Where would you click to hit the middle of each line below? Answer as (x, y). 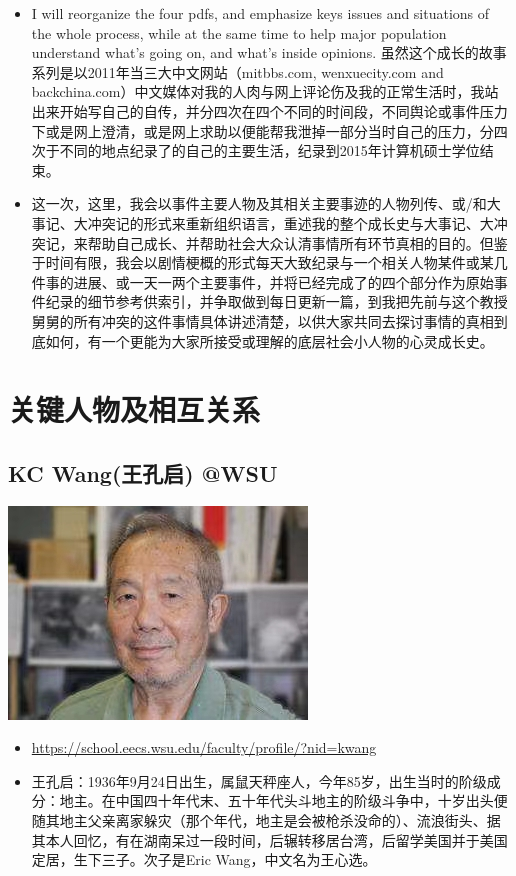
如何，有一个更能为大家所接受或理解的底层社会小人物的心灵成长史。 (269, 340)
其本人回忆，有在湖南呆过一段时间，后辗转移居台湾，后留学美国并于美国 (269, 839)
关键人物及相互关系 (134, 409)
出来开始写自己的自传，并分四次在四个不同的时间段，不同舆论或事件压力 (269, 110)
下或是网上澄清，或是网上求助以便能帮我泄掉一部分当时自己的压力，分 (262, 130)
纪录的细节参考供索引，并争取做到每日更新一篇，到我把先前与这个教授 (276, 301)
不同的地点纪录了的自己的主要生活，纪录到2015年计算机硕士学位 (269, 150)
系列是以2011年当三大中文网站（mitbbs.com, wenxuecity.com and (237, 71)
